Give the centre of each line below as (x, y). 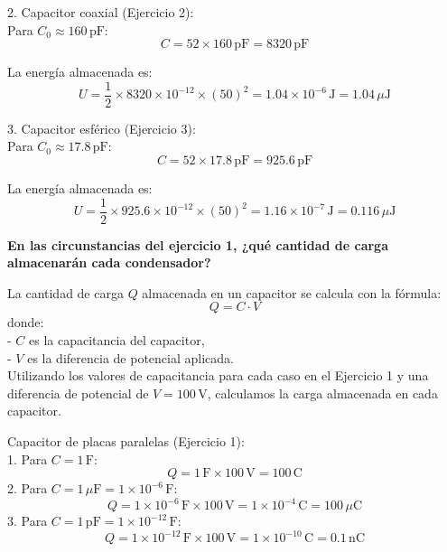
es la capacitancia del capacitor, (117, 340)
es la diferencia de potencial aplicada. (130, 357)
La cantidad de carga (65, 292)
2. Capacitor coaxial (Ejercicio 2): (101, 12)
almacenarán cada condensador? (109, 262)
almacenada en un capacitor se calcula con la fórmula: (292, 292)
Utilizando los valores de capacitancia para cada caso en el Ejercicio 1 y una (218, 375)
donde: (26, 322)
